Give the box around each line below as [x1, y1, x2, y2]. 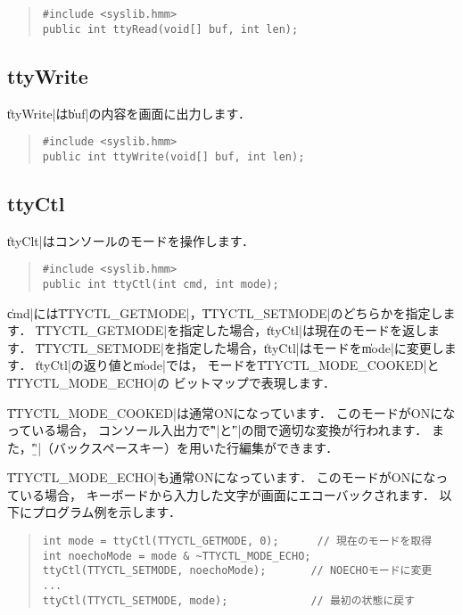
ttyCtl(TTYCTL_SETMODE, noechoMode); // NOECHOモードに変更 [42, 564, 433, 578]
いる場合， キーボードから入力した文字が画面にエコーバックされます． [19, 485, 435, 504]
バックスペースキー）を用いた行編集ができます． [54, 438, 339, 456]
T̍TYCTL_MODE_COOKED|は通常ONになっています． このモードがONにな [7, 403, 456, 422]
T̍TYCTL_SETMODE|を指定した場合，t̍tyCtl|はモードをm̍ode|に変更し [36, 338, 444, 357]
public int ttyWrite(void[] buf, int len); [42, 150, 305, 163]
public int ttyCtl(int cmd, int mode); [42, 277, 279, 291]
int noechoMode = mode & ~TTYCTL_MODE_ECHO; [42, 549, 311, 562]
